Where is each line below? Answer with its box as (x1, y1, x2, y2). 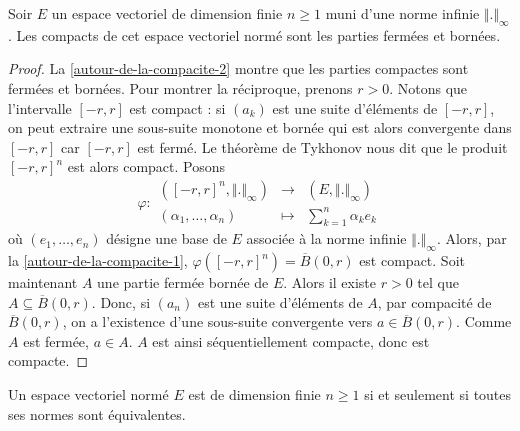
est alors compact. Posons (67, 156, 226, 177)
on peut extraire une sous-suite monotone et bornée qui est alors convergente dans (8, 117, 512, 138)
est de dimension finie (188, 384, 321, 405)
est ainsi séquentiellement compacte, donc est (152, 330, 430, 351)
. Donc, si (91, 291, 151, 312)
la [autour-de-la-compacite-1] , (8, 250, 188, 271)
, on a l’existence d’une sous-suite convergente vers (62, 311, 373, 332)
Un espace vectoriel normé (8, 384, 169, 405)
